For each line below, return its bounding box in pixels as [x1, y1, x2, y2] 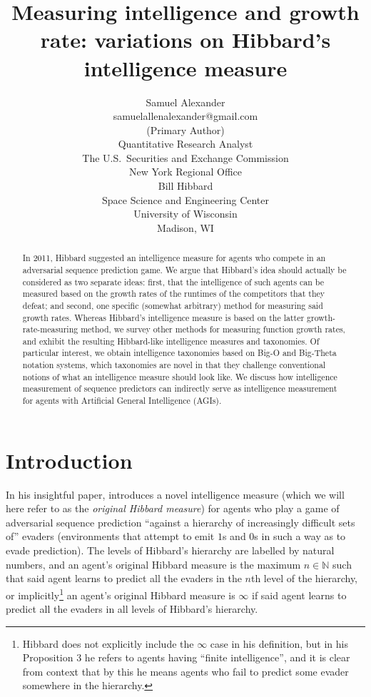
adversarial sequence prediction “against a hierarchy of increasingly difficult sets [6, 514, 355, 529]
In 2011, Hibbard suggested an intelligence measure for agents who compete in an [22, 252, 326, 264]
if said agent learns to [251, 587, 347, 602]
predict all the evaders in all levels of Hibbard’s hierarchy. [6, 601, 258, 616]
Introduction [6, 445, 133, 474]
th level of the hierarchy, [250, 571, 357, 586]
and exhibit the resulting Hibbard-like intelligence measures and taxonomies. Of [22, 335, 320, 347]
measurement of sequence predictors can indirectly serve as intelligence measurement [22, 382, 337, 395]
